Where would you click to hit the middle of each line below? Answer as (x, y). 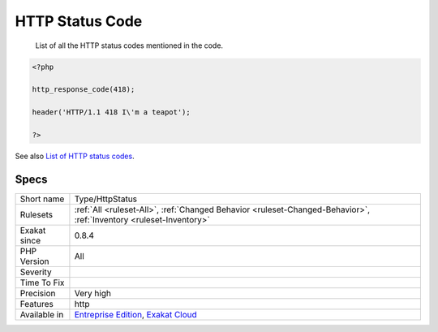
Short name (42, 199)
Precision (38, 293)
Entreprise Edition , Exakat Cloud (136, 314)
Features (37, 304)
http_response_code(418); (84, 90)
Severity (36, 272)
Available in (42, 314)
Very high (92, 293)
